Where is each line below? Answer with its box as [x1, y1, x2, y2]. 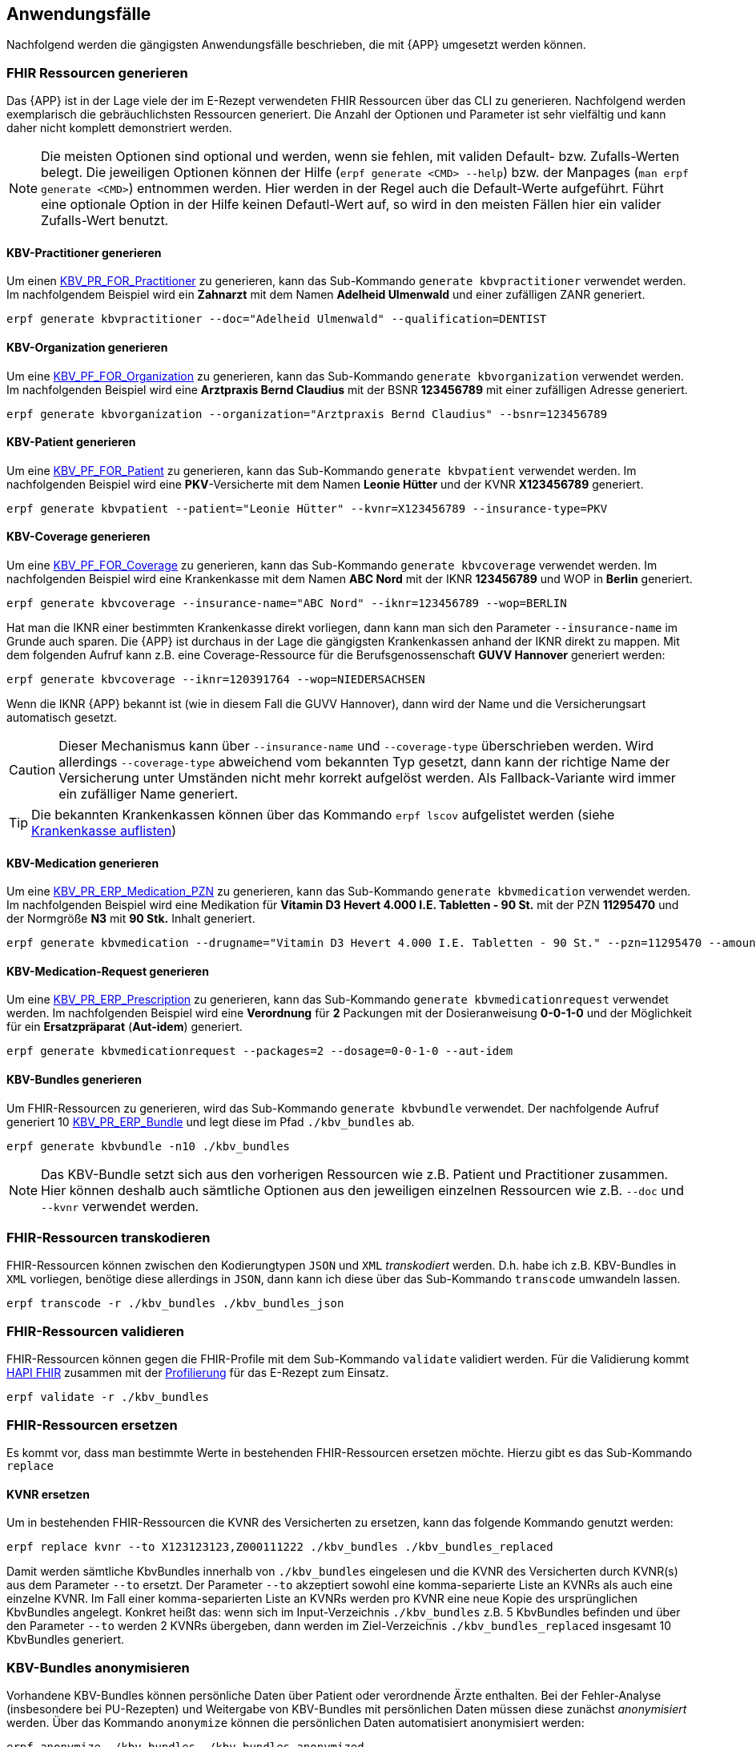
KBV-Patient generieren [6, 435, 136, 449]
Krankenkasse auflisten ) [31, 823, 177, 839]
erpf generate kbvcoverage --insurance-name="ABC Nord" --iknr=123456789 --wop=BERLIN [6, 597, 567, 610]
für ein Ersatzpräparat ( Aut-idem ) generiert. [6, 1020, 243, 1034]
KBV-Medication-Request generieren [6, 964, 209, 978]
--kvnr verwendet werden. [41, 1198, 199, 1214]
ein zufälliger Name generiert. [58, 786, 238, 803]
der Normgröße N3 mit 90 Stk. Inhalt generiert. [6, 912, 255, 926]
